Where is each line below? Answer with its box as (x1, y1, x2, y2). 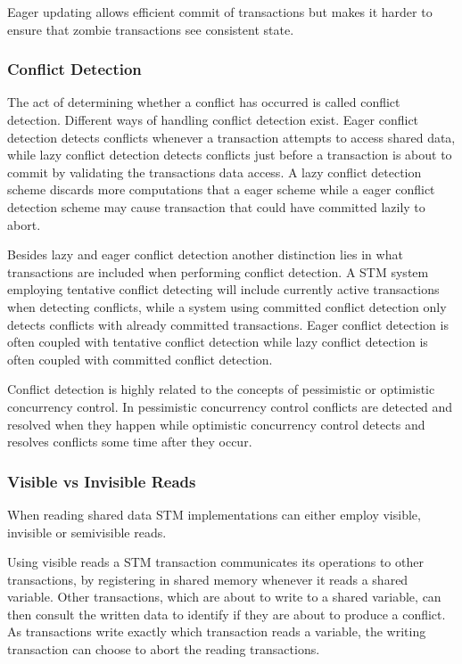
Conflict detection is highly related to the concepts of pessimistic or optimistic (7, 380, 435, 398)
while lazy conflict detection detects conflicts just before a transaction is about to (7, 145, 452, 164)
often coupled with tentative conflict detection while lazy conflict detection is (7, 332, 428, 351)
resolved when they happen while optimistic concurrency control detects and (7, 414, 425, 433)
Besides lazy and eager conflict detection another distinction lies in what (7, 245, 403, 264)
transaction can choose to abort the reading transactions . (7, 640, 320, 659)
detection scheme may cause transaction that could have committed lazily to (7, 197, 425, 216)
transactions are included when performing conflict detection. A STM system (7, 262, 429, 281)
